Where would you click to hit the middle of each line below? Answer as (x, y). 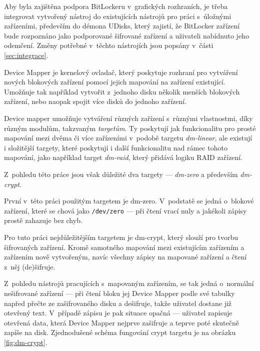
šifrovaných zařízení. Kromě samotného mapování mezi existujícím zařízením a (124, 247)
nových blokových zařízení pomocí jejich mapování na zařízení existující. (115, 82)
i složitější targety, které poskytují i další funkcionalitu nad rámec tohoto (116, 147)
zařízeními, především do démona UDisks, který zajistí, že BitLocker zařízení (122, 26)
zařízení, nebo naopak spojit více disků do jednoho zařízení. (95, 101)
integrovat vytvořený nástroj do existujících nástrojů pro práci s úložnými (118, 16)
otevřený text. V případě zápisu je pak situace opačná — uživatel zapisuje (118, 313)
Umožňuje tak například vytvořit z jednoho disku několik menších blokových (122, 91)
